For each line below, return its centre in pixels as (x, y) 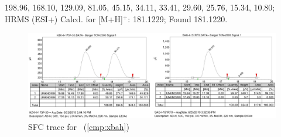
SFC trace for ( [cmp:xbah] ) (79, 126)
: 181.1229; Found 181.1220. (178, 18)
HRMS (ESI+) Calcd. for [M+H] (64, 18)
